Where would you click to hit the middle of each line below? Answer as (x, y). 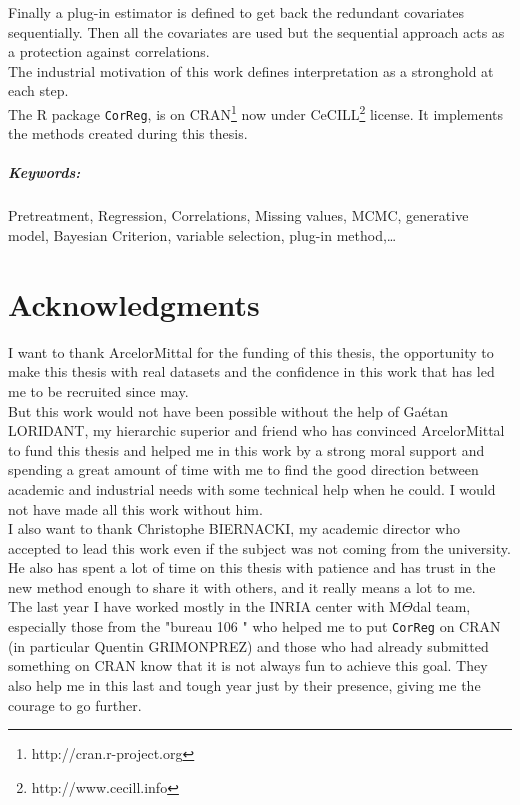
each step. (38, 90)
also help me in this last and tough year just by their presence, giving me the (244, 684)
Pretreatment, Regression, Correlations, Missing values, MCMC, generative (238, 215)
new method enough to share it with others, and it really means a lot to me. (242, 586)
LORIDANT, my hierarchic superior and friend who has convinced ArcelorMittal (256, 430)
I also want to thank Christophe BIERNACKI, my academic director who (234, 528)
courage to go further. (75, 704)
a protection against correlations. (109, 51)
